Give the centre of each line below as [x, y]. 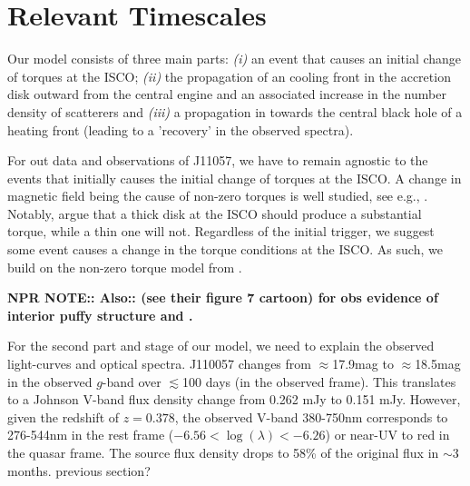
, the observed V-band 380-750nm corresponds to [311, 417]
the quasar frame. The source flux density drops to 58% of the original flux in [223, 452]
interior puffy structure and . [100, 315]
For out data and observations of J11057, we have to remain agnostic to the [218, 160]
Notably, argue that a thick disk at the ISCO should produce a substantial [215, 213]
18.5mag [438, 364]
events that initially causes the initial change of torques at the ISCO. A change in [235, 178]
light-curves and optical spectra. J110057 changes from [159, 364]
